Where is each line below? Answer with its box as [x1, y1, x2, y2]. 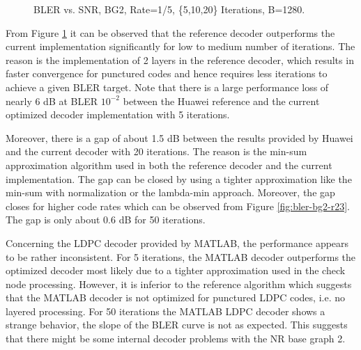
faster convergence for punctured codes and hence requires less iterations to [6, 66, 328, 81]
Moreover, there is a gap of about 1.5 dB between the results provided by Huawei [6, 130, 353, 145]
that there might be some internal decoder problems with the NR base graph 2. [6, 331, 346, 346]
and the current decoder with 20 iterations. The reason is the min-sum [6, 144, 307, 159]
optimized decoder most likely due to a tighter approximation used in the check [6, 263, 346, 278]
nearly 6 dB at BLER [6, 93, 98, 108]
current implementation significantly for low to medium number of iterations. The [6, 39, 355, 54]
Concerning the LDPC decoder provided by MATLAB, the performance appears [6, 235, 349, 250]
